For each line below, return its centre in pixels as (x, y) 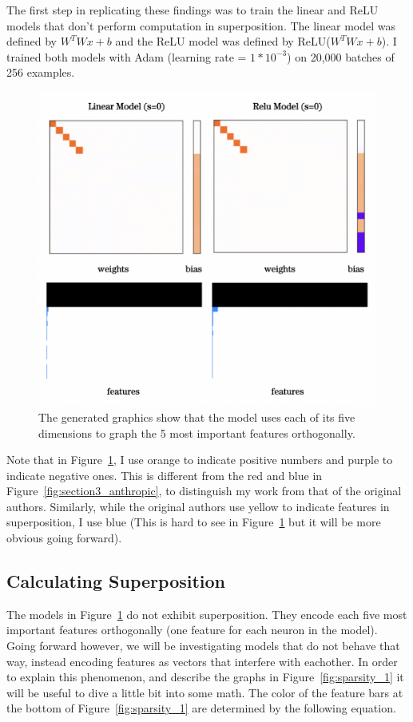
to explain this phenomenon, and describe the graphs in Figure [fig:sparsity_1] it (205, 677)
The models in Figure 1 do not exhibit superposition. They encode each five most (207, 614)
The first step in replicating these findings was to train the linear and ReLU (193, 10)
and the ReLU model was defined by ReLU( (223, 41)
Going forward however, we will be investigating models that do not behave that (203, 646)
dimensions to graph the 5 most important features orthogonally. (197, 432)
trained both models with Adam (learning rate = (127, 56)
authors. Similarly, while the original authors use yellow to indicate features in (198, 506)
